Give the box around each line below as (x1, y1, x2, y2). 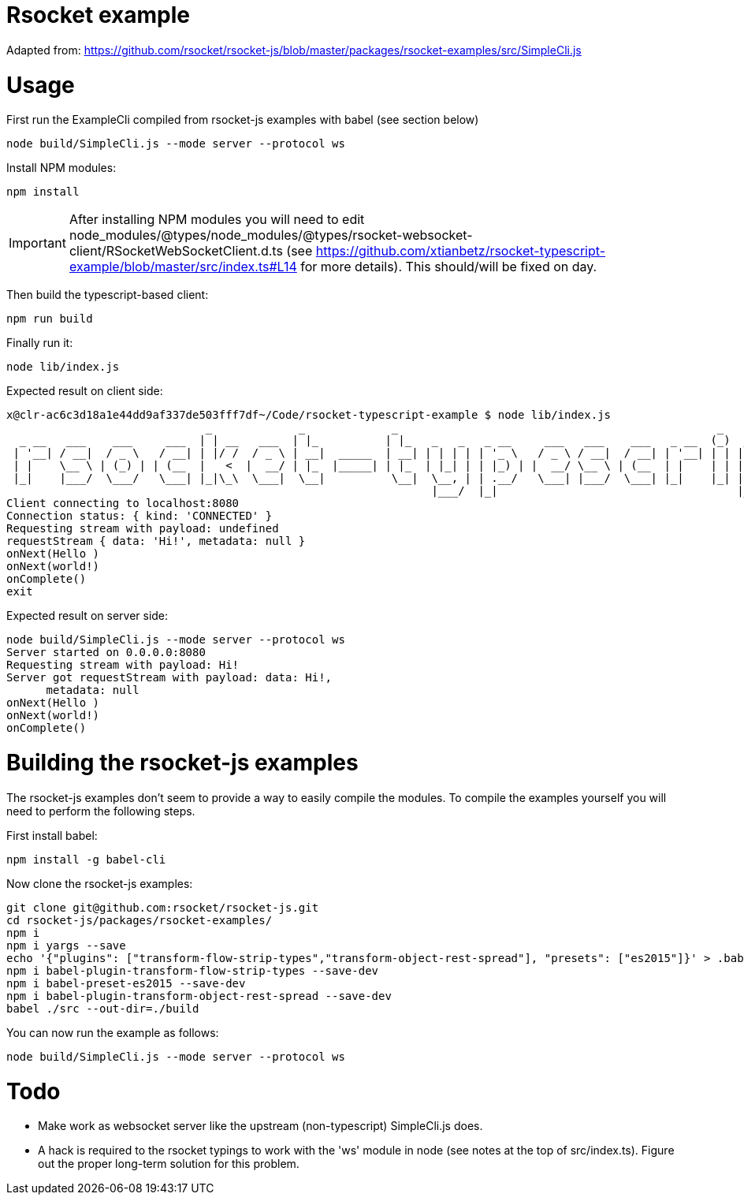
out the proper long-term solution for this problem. (38, 1157, 299, 1171)
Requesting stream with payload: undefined (6, 522, 279, 535)
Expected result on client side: (6, 384, 163, 398)
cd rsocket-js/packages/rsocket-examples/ (6, 913, 273, 927)
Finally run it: (6, 336, 73, 350)
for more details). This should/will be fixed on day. (300, 259, 597, 275)
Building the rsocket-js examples (6, 749, 359, 776)
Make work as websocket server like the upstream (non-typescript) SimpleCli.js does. (38, 1119, 483, 1133)
